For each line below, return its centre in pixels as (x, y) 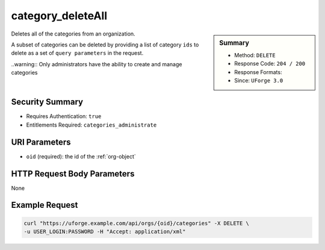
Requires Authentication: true (64, 116)
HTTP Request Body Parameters (73, 174)
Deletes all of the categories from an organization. (73, 34)
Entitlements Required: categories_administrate (91, 125)
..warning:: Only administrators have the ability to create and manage (97, 64)
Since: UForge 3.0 (259, 80)
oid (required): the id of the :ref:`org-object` (81, 156)
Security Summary (47, 102)
